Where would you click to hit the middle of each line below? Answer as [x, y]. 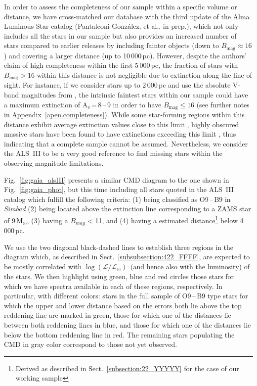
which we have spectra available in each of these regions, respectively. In [113, 286]
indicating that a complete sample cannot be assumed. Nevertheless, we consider [126, 143]
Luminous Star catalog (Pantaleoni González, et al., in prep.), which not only [121, 26]
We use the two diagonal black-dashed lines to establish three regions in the [119, 247]
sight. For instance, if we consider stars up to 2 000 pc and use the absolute [117, 85]
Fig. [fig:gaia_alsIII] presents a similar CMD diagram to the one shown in [117, 179]
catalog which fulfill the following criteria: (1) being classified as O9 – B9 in [117, 199]
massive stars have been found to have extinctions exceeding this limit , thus [120, 134]
